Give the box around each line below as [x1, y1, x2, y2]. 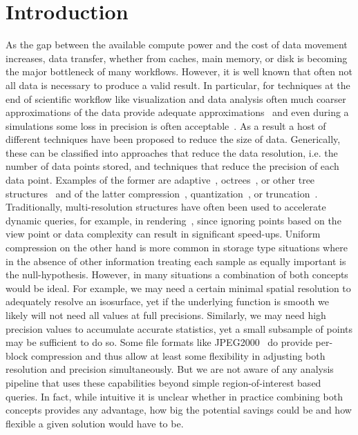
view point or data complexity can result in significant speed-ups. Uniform [6, 226, 321, 241]
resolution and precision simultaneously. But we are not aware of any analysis [6, 362, 334, 376]
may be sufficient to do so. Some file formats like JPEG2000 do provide [6, 335, 312, 349]
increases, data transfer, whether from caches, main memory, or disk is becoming [6, 50, 348, 65]
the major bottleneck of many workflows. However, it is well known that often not [6, 64, 352, 79]
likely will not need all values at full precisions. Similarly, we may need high [6, 308, 326, 322]
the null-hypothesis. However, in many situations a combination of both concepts [6, 267, 348, 282]
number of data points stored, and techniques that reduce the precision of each [6, 159, 339, 173]
